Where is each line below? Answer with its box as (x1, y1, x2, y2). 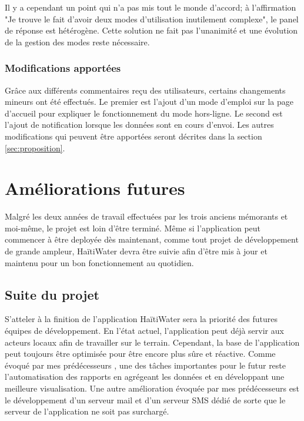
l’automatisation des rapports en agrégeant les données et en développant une (5, 370, 285, 383)
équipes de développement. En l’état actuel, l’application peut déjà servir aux (5, 324, 284, 337)
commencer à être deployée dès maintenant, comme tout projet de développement (5, 233, 299, 246)
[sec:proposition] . (5, 141, 65, 154)
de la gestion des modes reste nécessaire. (5, 35, 150, 48)
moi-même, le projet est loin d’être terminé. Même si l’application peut (5, 221, 261, 234)
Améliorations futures (5, 176, 185, 200)
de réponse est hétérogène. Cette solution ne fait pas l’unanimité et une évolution (5, 24, 298, 37)
